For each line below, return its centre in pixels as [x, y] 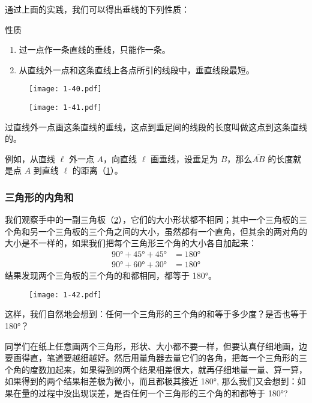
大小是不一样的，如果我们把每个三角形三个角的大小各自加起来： [131, 243]
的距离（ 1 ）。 [97, 170]
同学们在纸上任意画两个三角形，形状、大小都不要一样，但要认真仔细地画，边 [156, 346]
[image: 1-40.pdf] [65, 89]
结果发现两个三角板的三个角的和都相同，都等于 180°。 [111, 275]
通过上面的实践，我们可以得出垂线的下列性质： [97, 9]
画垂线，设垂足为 [184, 158]
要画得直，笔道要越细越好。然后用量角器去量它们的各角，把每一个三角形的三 [156, 358]
